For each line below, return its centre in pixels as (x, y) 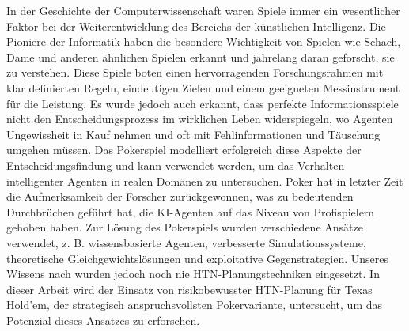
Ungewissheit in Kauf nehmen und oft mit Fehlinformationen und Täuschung (193, 134)
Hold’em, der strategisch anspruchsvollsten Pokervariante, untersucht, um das (195, 305)
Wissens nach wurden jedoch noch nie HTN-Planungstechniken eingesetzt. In (193, 274)
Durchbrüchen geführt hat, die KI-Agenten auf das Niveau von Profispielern (191, 211)
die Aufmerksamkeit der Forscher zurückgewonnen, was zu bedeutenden (180, 196)
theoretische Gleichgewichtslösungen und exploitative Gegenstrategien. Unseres (197, 258)
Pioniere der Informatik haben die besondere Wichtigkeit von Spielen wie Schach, (204, 41)
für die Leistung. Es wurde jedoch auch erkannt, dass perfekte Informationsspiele (203, 103)
